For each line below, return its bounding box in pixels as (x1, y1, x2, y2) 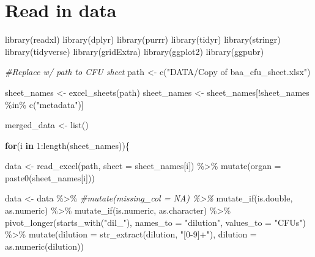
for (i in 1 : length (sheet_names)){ (5, 139, 130, 151)
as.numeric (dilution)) (5, 239, 84, 252)
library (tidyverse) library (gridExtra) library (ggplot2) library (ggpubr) (5, 45, 264, 57)
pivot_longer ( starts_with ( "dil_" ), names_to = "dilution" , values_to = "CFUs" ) (5, 215, 306, 228)
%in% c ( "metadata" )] (5, 98, 84, 110)
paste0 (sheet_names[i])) (5, 171, 95, 184)
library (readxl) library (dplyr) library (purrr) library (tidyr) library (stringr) (5, 33, 281, 46)
